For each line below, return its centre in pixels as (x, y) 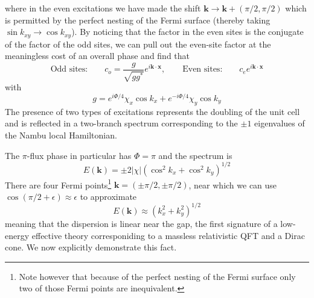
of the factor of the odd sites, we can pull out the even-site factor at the (138, 44)
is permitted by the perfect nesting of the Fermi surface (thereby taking (138, 20)
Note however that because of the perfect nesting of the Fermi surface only (157, 276)
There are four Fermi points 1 (58, 184)
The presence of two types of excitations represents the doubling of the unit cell (152, 111)
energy (17, 235)
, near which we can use (233, 185)
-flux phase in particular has (79, 155)
